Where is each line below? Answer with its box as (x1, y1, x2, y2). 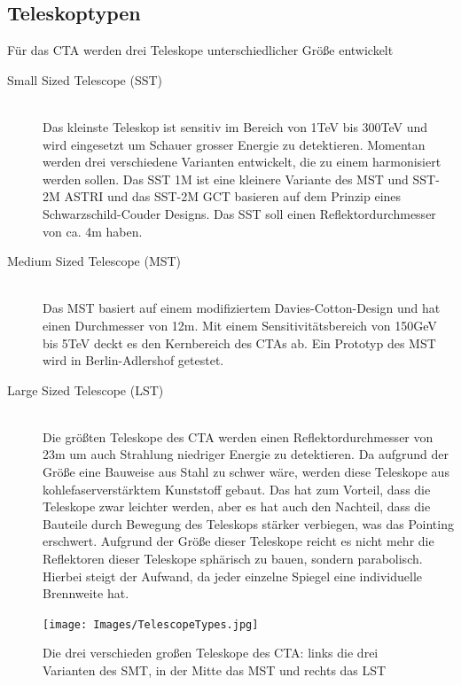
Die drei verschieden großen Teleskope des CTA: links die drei (43, 643, 379, 662)
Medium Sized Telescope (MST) (7, 252, 182, 270)
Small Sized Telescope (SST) (7, 70, 163, 89)
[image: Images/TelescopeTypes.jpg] (43, 618, 259, 631)
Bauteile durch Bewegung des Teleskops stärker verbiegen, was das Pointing (43, 514, 454, 533)
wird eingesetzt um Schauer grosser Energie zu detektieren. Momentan (43, 135, 426, 153)
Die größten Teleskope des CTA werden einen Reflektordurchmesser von (43, 427, 434, 446)
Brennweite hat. (43, 584, 129, 603)
